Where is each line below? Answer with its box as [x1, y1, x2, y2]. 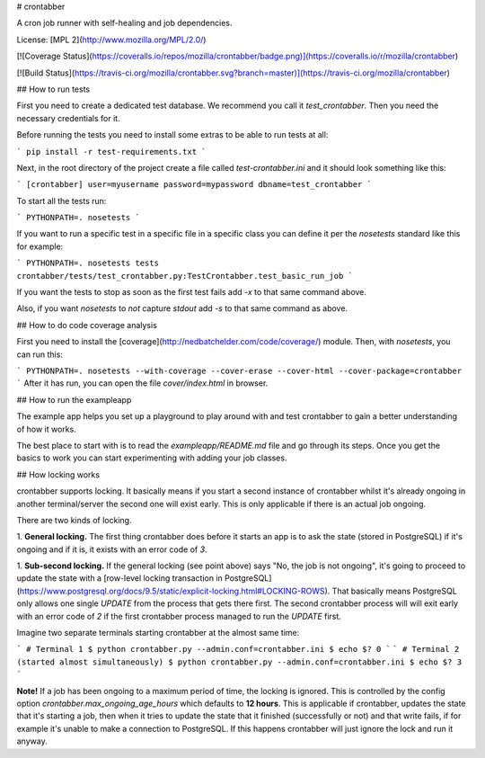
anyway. [16, 736, 48, 746]
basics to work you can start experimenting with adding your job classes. [16, 452, 287, 463]
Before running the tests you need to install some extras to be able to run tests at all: [16, 129, 329, 140]
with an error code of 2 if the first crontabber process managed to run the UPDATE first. [16, 611, 341, 621]
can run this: [16, 349, 63, 360]
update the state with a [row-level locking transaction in [16, 573, 224, 584]
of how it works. [16, 424, 76, 434]
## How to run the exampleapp [16, 394, 132, 405]
